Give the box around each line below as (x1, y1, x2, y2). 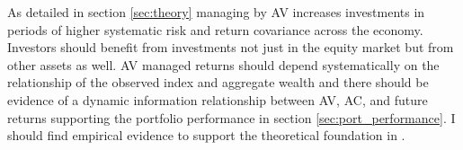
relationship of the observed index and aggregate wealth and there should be (7, 73, 429, 92)
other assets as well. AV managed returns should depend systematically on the (7, 55, 440, 74)
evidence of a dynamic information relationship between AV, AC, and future (7, 90, 428, 109)
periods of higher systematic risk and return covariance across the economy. (7, 20, 423, 39)
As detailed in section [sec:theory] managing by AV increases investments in (7, 3, 425, 21)
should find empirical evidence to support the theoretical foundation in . (7, 126, 405, 145)
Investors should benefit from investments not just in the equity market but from (7, 38, 454, 57)
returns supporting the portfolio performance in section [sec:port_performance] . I (7, 108, 456, 127)
